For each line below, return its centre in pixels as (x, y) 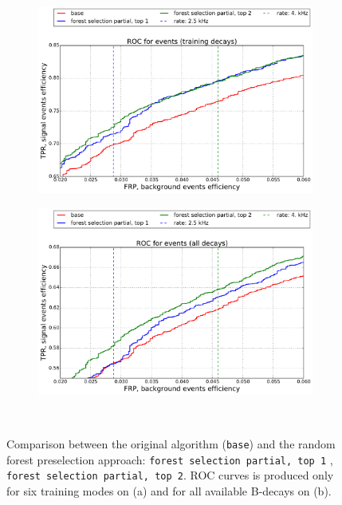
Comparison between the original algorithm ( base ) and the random (171, 444)
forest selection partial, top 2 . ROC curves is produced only (170, 475)
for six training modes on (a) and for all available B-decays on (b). (169, 491)
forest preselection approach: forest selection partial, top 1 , (170, 459)
